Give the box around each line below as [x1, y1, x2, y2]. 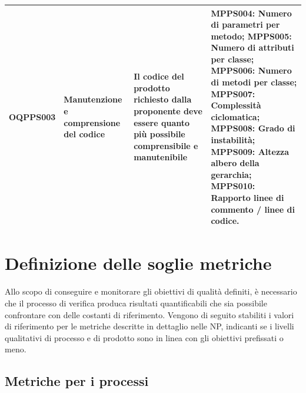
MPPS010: [211, 180, 255, 192]
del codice [64, 128, 105, 140]
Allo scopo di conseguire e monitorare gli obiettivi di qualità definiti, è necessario [5, 285, 297, 298]
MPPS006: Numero [211, 64, 292, 77]
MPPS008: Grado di [211, 122, 295, 134]
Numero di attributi [211, 41, 294, 54]
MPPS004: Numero [211, 6, 292, 19]
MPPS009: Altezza [211, 145, 290, 157]
